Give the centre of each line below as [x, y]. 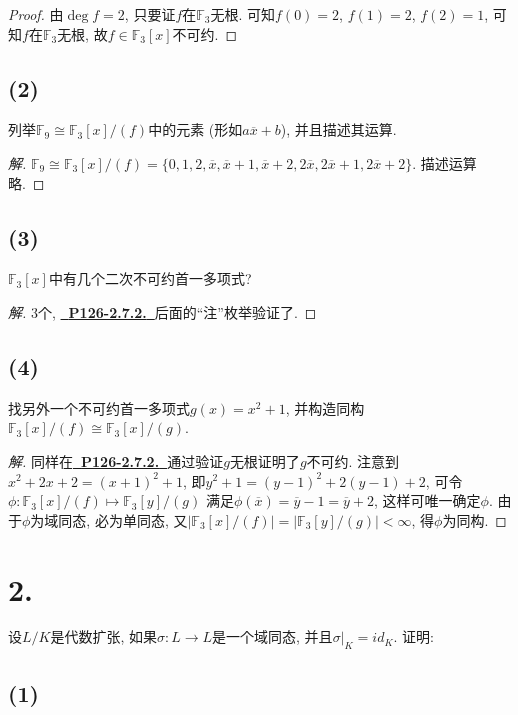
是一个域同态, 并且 [272, 636]
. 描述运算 [444, 162]
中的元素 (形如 [195, 129]
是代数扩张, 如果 [103, 636]
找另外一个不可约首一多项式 [99, 407]
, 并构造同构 [325, 407]
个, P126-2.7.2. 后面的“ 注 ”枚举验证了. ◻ [177, 311]
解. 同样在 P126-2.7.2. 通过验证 [116, 460]
